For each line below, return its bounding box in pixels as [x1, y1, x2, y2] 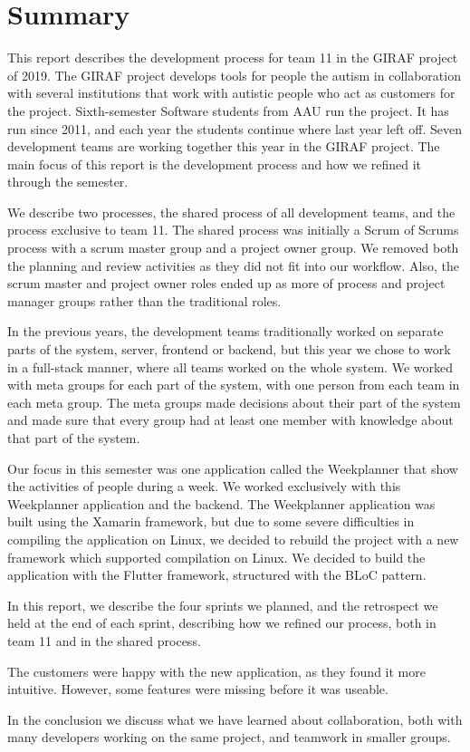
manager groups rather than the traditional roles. [7, 291, 282, 310]
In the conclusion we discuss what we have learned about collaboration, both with [7, 709, 463, 728]
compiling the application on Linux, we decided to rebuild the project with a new [7, 529, 459, 548]
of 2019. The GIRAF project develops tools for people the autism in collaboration [7, 65, 461, 84]
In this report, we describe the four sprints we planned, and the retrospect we [7, 595, 438, 614]
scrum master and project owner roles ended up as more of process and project [7, 274, 446, 293]
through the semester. [7, 172, 129, 191]
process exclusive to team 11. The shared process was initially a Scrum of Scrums [7, 220, 459, 239]
